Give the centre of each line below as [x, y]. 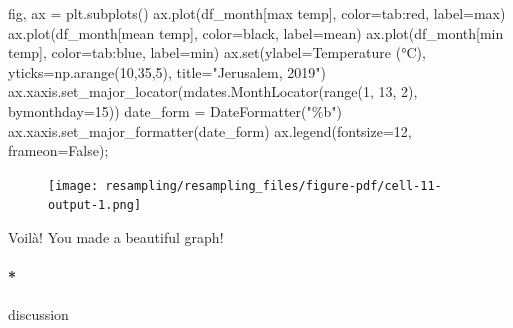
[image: [73, 185]
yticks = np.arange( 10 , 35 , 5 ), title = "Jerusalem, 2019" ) [167, 71]
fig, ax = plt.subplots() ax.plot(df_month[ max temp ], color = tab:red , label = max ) [257, 13]
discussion [38, 314]
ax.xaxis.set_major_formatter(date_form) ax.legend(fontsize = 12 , [210, 130]
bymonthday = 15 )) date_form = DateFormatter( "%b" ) [175, 110]
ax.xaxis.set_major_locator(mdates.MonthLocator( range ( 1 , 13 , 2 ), [213, 91]
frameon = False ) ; [58, 150]
